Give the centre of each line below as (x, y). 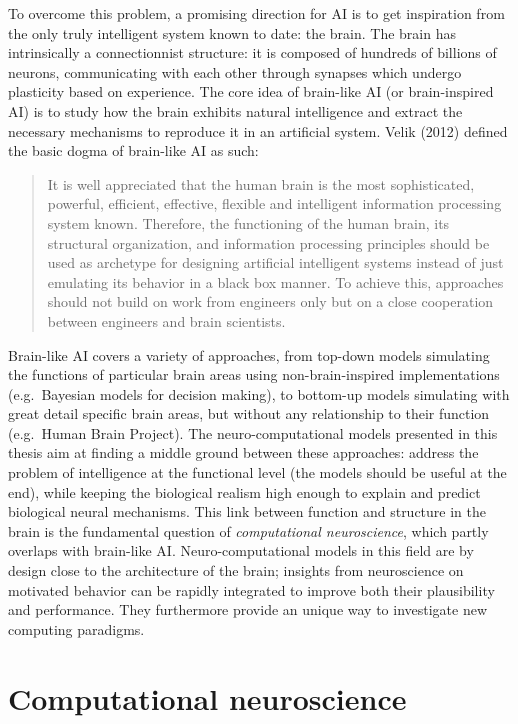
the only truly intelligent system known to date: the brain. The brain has (232, 32)
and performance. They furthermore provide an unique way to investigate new (248, 609)
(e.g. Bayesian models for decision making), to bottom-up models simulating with (259, 393)
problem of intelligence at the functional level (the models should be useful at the (257, 472)
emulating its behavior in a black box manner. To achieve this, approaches (275, 281)
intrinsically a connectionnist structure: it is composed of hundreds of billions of (252, 52)
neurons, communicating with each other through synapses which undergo (235, 71)
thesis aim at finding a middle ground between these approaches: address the (243, 452)
